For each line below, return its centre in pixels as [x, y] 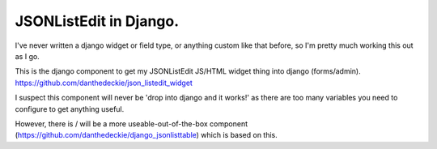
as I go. [27, 56]
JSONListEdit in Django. [97, 21]
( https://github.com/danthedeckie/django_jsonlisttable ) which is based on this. [146, 135]
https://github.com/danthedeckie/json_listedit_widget [104, 83]
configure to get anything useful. [70, 109]
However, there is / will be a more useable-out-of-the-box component [132, 123]
